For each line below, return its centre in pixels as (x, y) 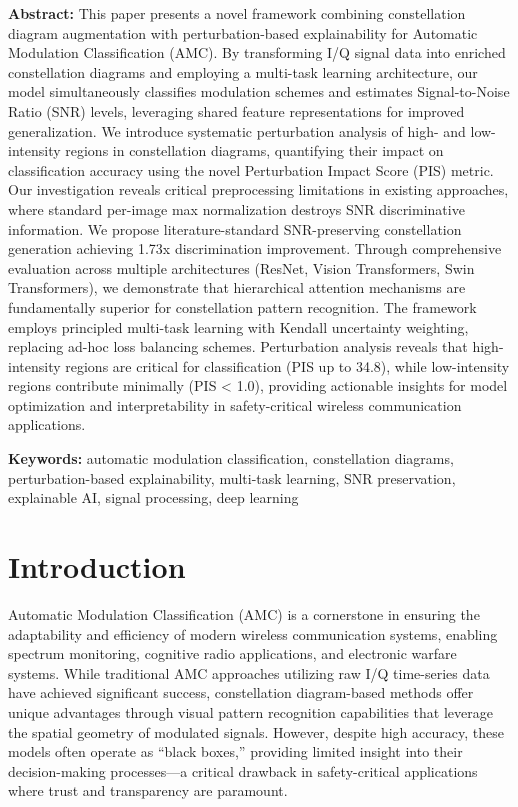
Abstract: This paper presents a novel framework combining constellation (237, 13)
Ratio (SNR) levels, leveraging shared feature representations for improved (236, 110)
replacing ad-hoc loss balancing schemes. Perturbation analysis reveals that (238, 346)
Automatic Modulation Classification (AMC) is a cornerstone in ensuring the (244, 613)
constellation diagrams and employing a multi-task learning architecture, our (243, 71)
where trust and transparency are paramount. (148, 790)
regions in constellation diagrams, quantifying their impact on (254, 150)
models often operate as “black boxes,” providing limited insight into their (235, 751)
